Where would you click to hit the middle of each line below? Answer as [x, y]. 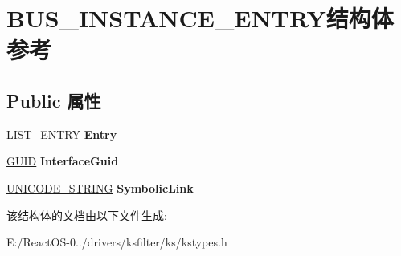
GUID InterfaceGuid [63, 161]
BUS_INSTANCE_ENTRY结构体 [200, 18]
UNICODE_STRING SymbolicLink [100, 187]
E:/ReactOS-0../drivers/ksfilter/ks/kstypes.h [117, 242]
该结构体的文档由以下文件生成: [87, 215]
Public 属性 [54, 100]
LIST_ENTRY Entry [62, 134]
